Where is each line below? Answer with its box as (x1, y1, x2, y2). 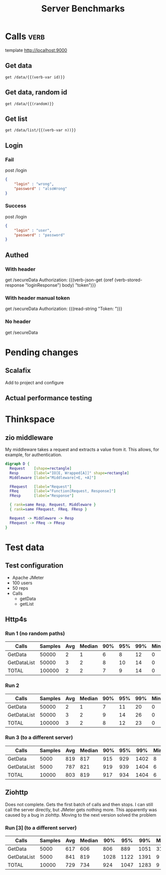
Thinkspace (5, 414, 55, 425)
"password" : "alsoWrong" (14, 186, 68, 191)
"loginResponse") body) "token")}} (25, 282, 96, 288)
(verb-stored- (114, 277, 142, 283)
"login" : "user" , (14, 228, 52, 233)
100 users (12, 580, 33, 586)
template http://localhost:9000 (5, 47, 68, 53)
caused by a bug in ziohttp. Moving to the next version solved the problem (5, 812, 157, 818)
